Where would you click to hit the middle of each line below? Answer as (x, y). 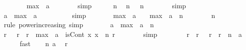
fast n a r (44, 43)
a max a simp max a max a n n (109, 15)
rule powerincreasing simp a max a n (79, 25)
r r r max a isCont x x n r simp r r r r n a (123, 34)
